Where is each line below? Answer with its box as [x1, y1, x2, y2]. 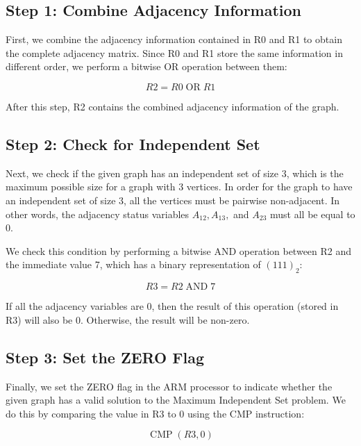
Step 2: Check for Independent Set [6, 133, 260, 154]
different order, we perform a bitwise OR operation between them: [6, 59, 287, 74]
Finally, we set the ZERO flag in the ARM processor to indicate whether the [6, 379, 333, 393]
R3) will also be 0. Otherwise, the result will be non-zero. [6, 312, 250, 327]
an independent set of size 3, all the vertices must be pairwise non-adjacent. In [6, 192, 340, 207]
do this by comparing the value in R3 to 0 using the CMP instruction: [6, 406, 305, 420]
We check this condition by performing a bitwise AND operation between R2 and [6, 243, 352, 258]
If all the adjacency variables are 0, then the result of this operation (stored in [6, 299, 339, 313]
